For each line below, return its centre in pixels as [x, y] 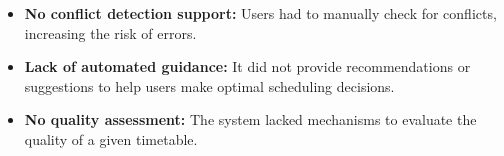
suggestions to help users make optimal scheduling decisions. [209, 85]
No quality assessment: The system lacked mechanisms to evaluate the [250, 119]
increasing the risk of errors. [110, 32]
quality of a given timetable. [111, 138]
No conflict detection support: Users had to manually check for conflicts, [260, 13]
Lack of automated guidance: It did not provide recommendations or [247, 66]
